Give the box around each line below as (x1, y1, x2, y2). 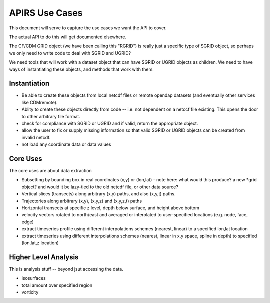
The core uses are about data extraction (9, 168, 92, 174)
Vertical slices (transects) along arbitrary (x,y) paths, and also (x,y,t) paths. (21, 191, 176, 197)
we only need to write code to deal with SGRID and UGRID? (9, 50, 131, 56)
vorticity (21, 289, 39, 295)
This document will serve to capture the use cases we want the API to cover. (9, 25, 167, 31)
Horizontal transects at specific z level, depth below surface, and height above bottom (21, 205, 200, 211)
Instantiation (9, 79, 50, 88)
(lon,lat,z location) (21, 240, 59, 246)
